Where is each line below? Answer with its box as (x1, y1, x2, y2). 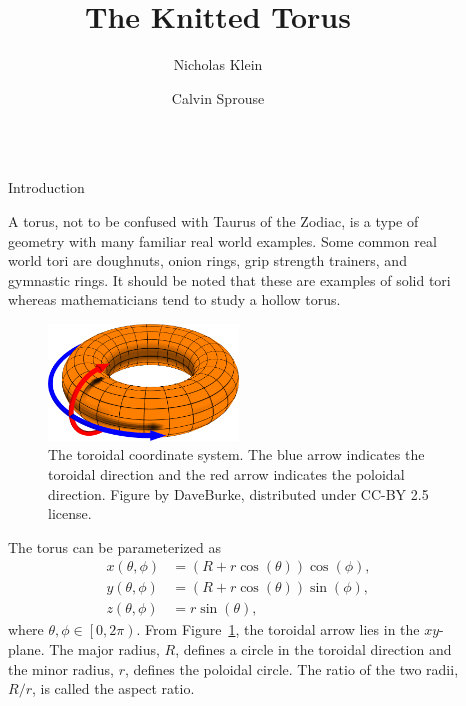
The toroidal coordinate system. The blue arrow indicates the (48, 444, 425, 465)
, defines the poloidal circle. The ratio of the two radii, (124, 658, 459, 679)
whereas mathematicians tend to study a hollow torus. (8, 289, 341, 310)
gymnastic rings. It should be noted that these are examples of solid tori (8, 269, 451, 290)
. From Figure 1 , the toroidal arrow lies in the (136, 619, 420, 640)
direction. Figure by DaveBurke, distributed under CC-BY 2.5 (48, 483, 429, 504)
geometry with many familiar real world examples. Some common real (8, 230, 437, 251)
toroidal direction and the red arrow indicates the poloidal (48, 463, 405, 484)
